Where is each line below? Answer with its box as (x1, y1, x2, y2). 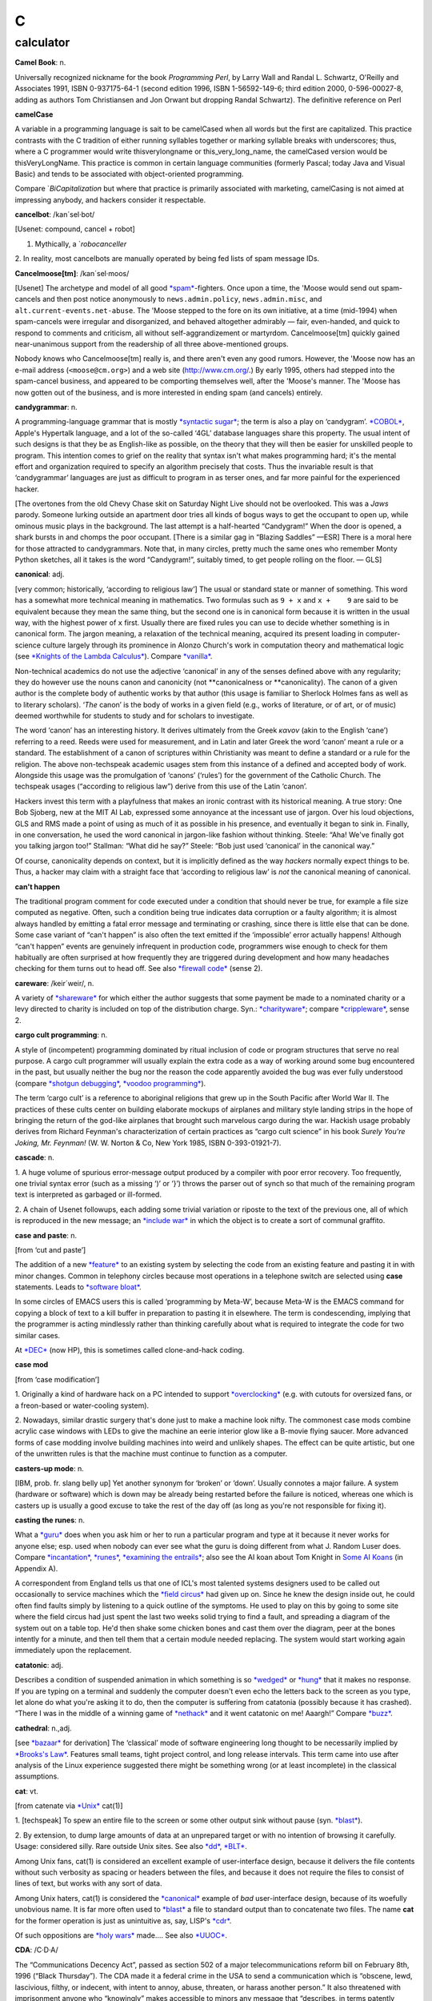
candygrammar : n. (14, 402, 78, 411)
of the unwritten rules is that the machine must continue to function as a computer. (14, 1449, 288, 1458)
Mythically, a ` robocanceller (34, 239, 127, 248)
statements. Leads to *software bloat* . (14, 1282, 142, 1292)
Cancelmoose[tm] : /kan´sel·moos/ (14, 268, 130, 278)
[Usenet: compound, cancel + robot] (14, 224, 135, 234)
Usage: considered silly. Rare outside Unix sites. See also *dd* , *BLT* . (14, 1842, 247, 1851)
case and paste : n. (14, 1230, 78, 1240)
